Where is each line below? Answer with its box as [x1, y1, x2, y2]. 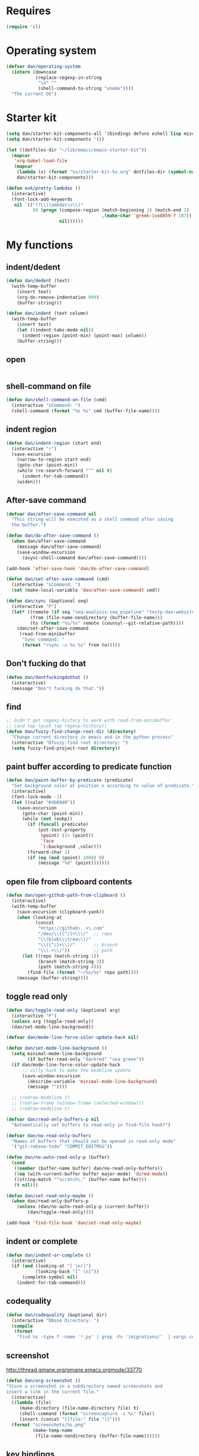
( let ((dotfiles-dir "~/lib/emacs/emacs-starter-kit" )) [6, 147, 147, 153]
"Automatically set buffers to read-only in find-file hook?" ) [11, 1122, 171, 1128]
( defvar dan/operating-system [6, 64, 81, 69]
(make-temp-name [32, 1427, 73, 1433]
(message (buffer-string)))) [17, 975, 89, 981]
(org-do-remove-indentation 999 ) [17, 294, 99, 300]
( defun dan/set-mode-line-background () [6, 1045, 108, 1052]
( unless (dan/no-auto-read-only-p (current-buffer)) [17, 1204, 150, 1210]
